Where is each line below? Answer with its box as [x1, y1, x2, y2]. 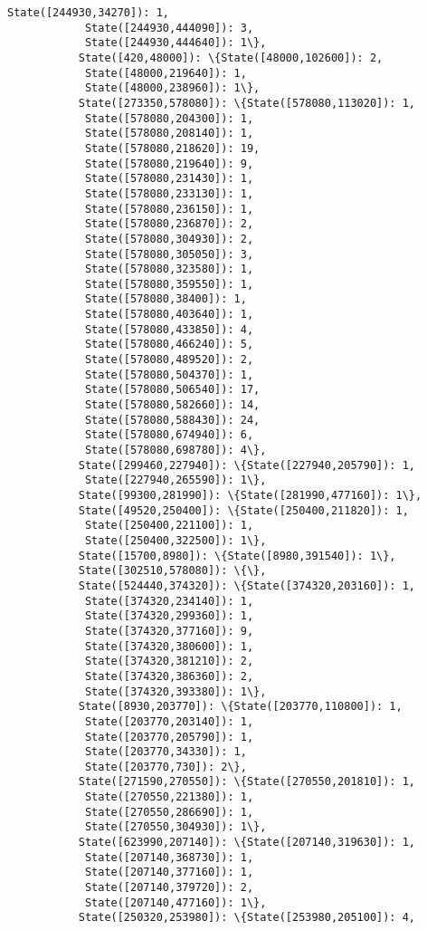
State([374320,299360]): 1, [84, 609, 254, 623]
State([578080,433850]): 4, [84, 322, 254, 336]
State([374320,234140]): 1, [84, 594, 254, 608]
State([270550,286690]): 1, [84, 805, 254, 819]
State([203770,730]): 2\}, [84, 760, 247, 773]
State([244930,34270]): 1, [7, 6, 169, 19]
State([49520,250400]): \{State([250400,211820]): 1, [78, 503, 409, 517]
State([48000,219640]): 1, [84, 66, 247, 80]
